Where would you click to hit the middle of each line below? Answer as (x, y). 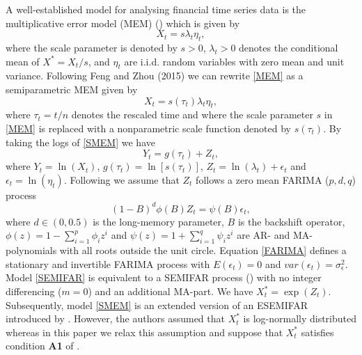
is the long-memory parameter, (158, 221)
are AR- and (263, 235)
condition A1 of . (43, 346)
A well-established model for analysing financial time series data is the (156, 9)
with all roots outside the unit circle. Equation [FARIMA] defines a (203, 250)
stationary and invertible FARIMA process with (108, 263)
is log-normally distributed (300, 318)
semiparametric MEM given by (72, 89)
